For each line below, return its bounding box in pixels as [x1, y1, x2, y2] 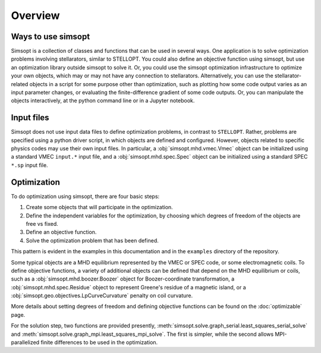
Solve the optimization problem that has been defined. [26, 237, 159, 244]
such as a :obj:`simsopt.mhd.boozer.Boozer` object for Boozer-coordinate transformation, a [11, 275, 235, 282]
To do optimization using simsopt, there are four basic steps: [11, 193, 160, 200]
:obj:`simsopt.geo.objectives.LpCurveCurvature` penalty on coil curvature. [11, 292, 193, 300]
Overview [11, 9, 60, 22]
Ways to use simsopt [11, 31, 90, 42]
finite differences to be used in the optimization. [40, 339, 158, 346]
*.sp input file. [11, 161, 48, 169]
